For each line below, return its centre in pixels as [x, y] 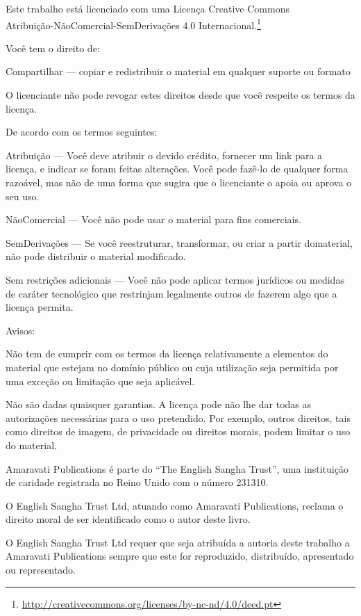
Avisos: [20, 330]
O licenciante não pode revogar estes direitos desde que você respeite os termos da [180, 95]
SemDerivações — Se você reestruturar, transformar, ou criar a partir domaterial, [179, 242]
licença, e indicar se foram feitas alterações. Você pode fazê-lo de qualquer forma [177, 169]
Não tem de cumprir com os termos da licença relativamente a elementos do [167, 354]
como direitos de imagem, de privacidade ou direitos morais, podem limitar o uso [178, 431]
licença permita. [40, 307]
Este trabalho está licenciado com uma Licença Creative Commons [148, 8]
